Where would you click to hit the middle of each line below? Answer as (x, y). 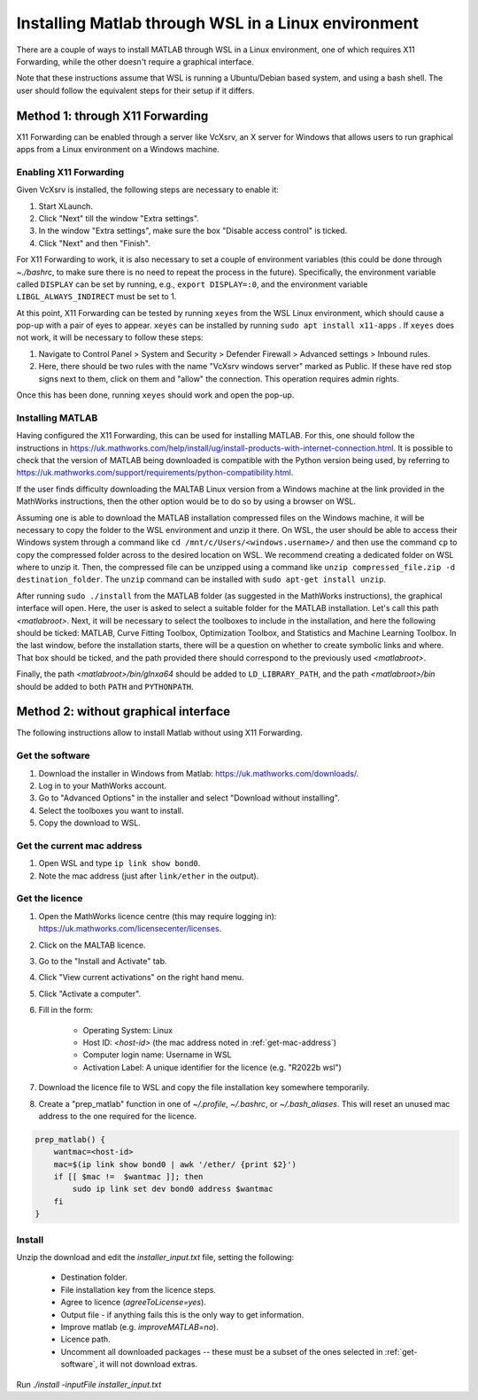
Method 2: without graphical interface (123, 712)
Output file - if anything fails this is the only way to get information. (182, 1314)
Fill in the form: (66, 1010)
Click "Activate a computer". (90, 994)
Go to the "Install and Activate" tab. (103, 962)
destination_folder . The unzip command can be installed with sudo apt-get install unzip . (201, 579)
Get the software (53, 755)
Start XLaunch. (66, 206)
